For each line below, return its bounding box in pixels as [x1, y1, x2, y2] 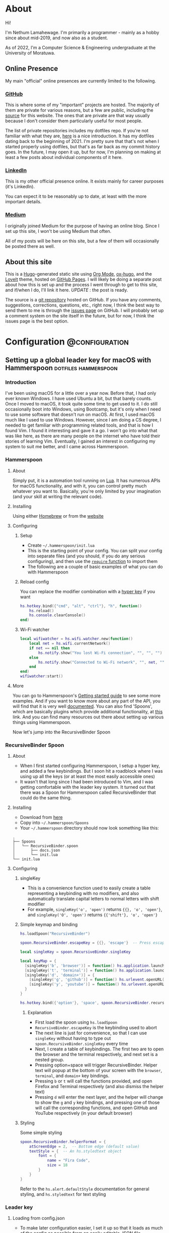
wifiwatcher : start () [20, 674, 63, 679]
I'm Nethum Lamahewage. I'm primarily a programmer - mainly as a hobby [5, 29, 159, 35]
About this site [5, 258, 52, 267]
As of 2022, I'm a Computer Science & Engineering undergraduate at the [5, 44, 156, 50]
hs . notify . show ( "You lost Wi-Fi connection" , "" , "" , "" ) [38, 650, 162, 655]
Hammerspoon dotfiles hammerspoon [5, 364, 118, 372]
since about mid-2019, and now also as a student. [5, 35, 108, 41]
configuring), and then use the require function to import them [27, 558, 157, 564]
